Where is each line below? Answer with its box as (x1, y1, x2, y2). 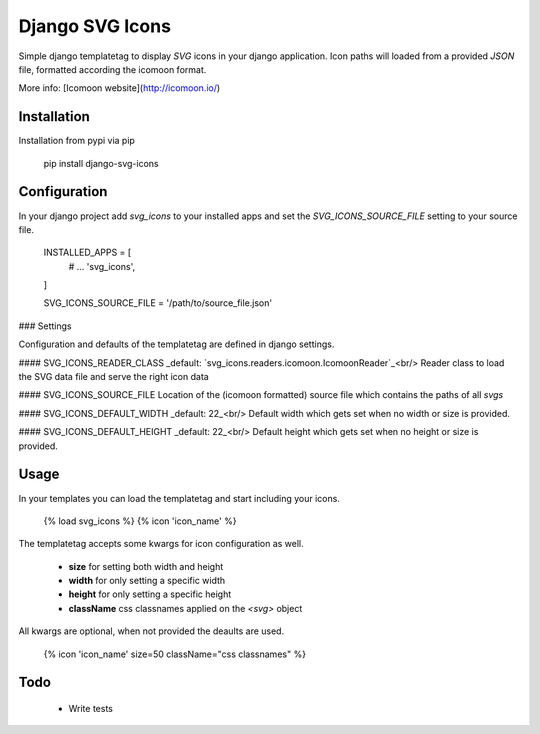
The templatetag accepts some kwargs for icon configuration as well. (18, 538, 304, 550)
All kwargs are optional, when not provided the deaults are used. (18, 625, 285, 637)
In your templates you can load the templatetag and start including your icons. (18, 492, 340, 504)
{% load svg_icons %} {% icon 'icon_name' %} (43, 515, 237, 527)
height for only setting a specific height (68, 588, 232, 600)
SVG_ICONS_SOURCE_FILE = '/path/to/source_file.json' (43, 297, 273, 309)
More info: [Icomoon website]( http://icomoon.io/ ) (18, 82, 221, 94)
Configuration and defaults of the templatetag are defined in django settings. (18, 338, 335, 350)
